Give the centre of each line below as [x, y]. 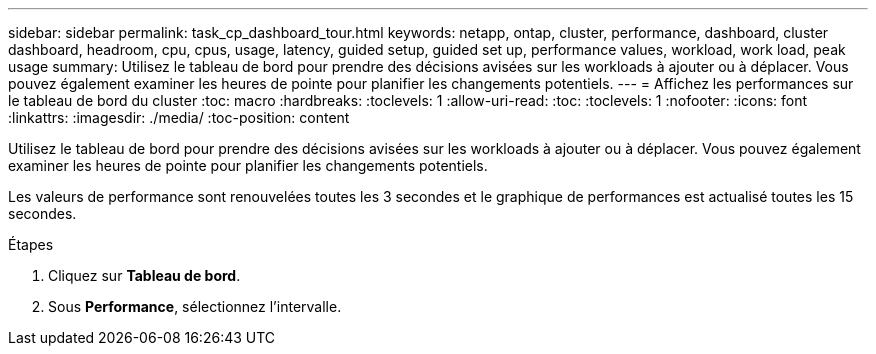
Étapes [31, 244]
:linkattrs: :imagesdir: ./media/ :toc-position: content [179, 117]
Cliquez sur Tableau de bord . [144, 275]
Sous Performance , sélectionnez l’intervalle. [195, 306]
